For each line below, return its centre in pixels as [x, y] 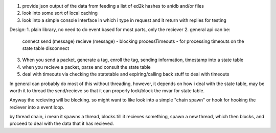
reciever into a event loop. [37, 107]
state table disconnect [46, 48]
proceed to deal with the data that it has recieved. [62, 124]
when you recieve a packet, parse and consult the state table [86, 67]
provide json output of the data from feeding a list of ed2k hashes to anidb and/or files [113, 6]
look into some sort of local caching [60, 13]
